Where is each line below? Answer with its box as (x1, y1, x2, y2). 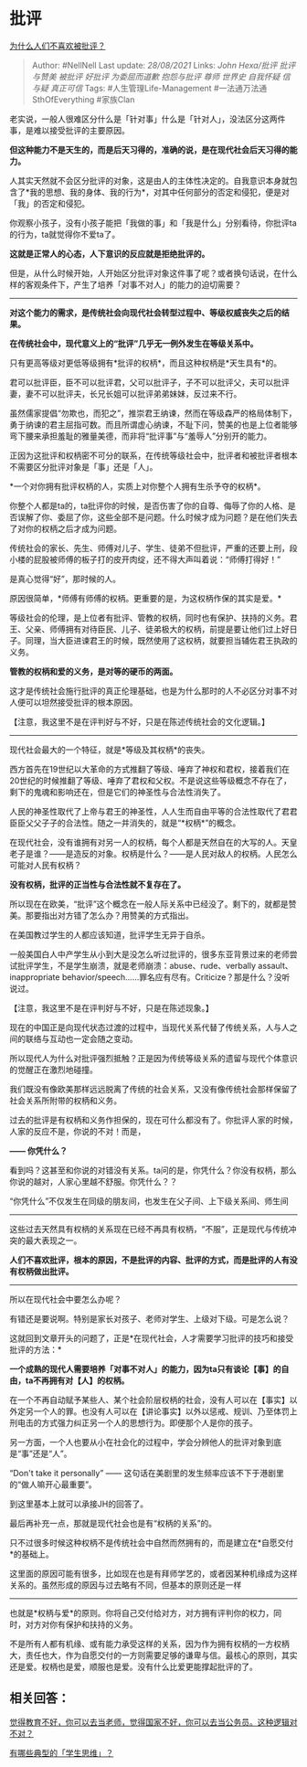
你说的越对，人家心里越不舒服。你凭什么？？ (9, 1176, 178, 1187)
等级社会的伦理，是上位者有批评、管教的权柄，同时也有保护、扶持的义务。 (9, 612, 290, 623)
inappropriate (9, 971, 60, 983)
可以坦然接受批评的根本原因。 (25, 697, 138, 708)
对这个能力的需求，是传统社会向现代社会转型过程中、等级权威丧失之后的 (9, 307, 281, 318)
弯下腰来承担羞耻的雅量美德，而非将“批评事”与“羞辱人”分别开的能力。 (9, 431, 272, 442)
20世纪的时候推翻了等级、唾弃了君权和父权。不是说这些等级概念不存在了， (9, 774, 292, 786)
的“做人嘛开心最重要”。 (9, 1478, 98, 1490)
